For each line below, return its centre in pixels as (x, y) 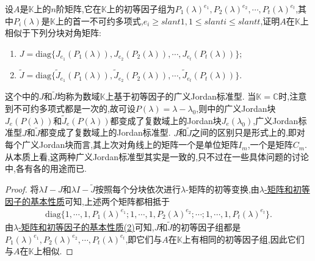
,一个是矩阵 (270, 145)
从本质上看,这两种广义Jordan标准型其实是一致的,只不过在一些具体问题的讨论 (157, 156)
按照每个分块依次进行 (138, 189)
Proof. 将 (22, 189)
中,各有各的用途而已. (46, 168)
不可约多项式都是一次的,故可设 (74, 108)
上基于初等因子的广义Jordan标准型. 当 (181, 96)
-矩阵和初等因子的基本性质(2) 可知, (86, 227)
